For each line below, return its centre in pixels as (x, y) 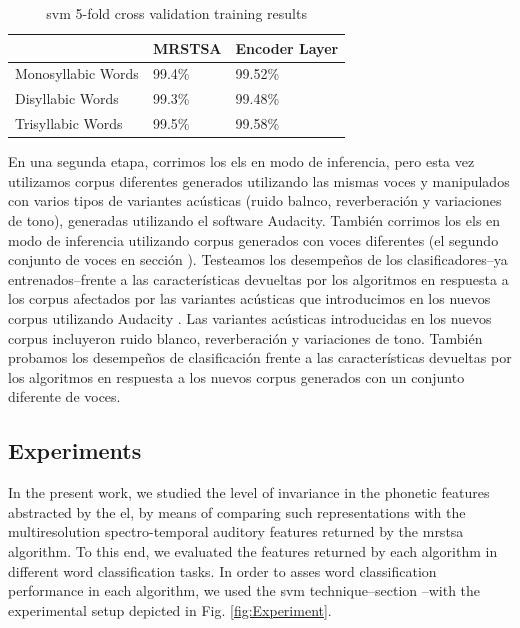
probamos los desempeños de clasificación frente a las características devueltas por (260, 357)
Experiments (75, 450)
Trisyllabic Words (69, 123)
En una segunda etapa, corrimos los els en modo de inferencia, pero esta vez (241, 161)
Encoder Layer (287, 47)
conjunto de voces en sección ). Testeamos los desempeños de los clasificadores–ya (258, 259)
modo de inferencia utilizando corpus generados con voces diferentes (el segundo (253, 239)
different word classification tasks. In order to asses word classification (222, 570)
